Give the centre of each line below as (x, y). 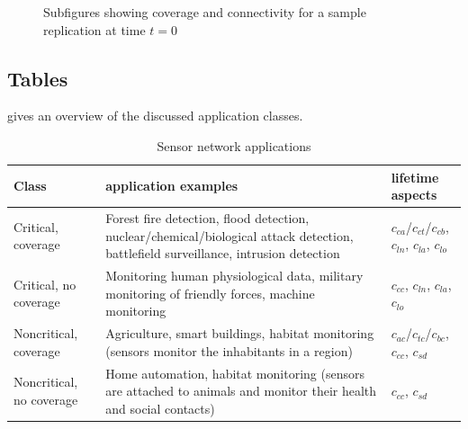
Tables (38, 78)
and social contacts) (160, 408)
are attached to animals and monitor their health (241, 391)
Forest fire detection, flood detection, (207, 218)
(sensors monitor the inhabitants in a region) (229, 350)
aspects (414, 195)
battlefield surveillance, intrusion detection (223, 253)
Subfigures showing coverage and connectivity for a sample (205, 12)
